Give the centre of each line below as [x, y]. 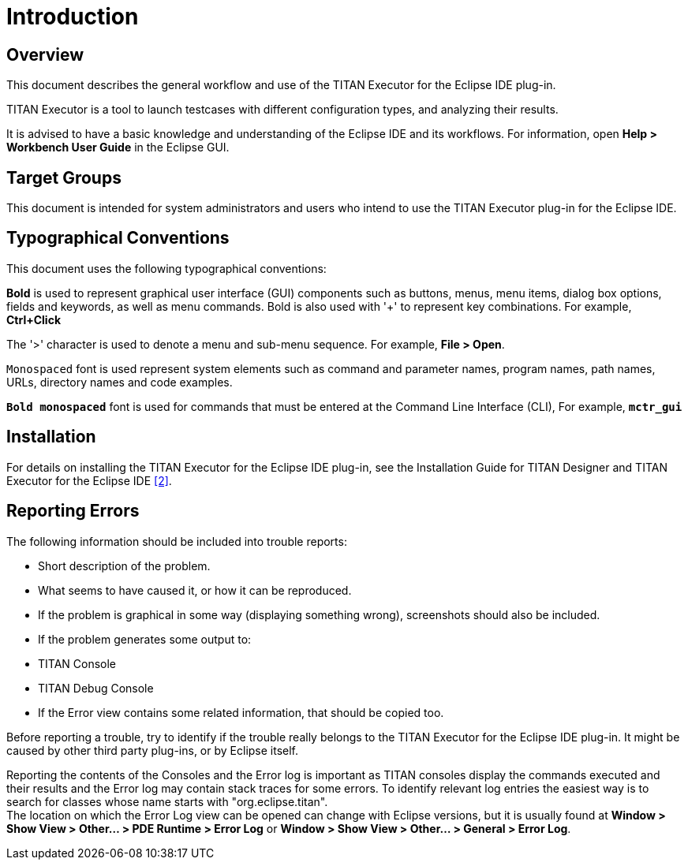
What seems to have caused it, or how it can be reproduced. [195, 590]
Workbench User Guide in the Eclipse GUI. [118, 147]
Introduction [73, 17]
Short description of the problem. [124, 566]
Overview [45, 54]
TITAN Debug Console [96, 688]
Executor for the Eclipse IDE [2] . [89, 480]
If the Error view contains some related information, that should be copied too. [241, 712]
